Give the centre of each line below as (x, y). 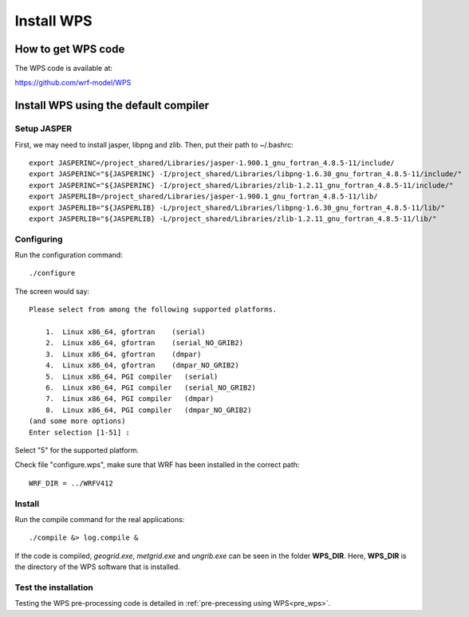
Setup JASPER (43, 129)
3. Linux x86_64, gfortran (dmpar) (123, 354)
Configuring (39, 239)
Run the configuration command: (69, 255)
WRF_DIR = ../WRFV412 (71, 483)
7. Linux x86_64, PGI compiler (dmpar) (130, 399)
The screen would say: (52, 291)
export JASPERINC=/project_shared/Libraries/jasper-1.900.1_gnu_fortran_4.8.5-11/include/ (212, 163)
